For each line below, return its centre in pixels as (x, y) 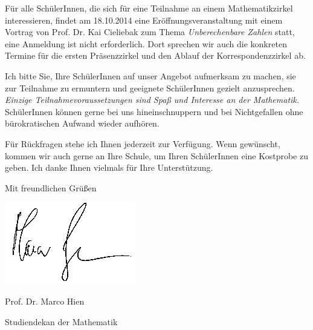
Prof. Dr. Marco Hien (45, 301)
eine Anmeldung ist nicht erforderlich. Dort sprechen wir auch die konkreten (146, 43)
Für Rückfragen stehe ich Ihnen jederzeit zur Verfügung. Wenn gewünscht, (143, 143)
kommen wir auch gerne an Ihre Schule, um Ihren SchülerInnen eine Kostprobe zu (156, 155)
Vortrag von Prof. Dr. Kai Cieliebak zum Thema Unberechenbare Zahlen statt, (150, 32)
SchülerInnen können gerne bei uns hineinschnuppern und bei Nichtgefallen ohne (154, 111)
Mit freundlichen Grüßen (51, 187)
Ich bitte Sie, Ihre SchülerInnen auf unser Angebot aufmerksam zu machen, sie (150, 75)
